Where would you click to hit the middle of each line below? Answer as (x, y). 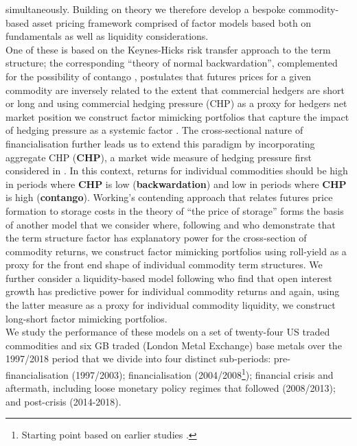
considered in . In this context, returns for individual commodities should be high (177, 171)
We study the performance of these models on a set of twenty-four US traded (168, 332)
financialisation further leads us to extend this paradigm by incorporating (160, 143)
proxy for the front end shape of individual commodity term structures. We (164, 265)
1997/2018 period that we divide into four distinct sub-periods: (138, 359)
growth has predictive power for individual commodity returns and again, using (173, 291)
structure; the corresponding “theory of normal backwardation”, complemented (172, 63)
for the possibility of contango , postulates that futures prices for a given (159, 76)
